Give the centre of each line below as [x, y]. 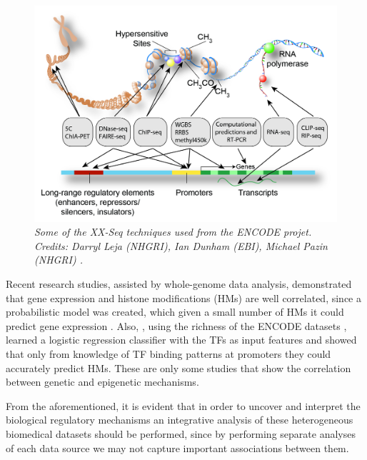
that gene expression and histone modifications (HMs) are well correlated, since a [183, 297]
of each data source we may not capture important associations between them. [177, 447]
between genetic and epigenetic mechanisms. [102, 382]
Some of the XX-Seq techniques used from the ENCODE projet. [173, 232]
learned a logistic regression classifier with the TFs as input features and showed [181, 340]
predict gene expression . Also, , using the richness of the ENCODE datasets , [176, 325]
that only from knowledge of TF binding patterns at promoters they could [169, 354]
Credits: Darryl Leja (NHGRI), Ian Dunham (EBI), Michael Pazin [181, 245]
